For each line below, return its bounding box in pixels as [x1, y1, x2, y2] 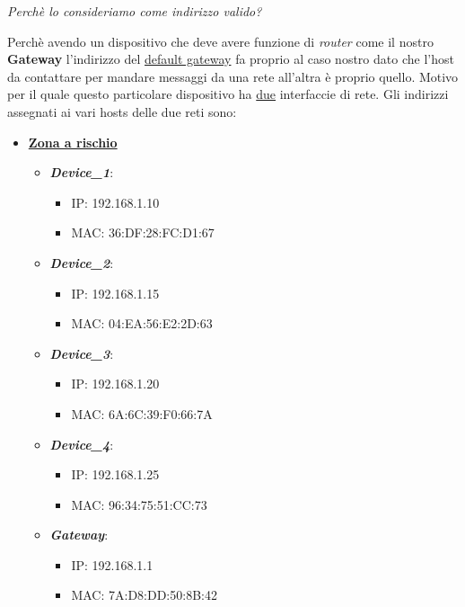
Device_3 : [49, 344, 114, 362]
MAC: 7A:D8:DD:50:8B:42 [71, 585, 217, 604]
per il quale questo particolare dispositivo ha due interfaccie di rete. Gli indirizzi [7, 85, 449, 103]
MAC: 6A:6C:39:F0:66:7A [71, 404, 213, 423]
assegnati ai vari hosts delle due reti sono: [7, 102, 237, 121]
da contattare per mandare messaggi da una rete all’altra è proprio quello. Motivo [7, 67, 459, 85]
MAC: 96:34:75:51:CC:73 [71, 495, 207, 513]
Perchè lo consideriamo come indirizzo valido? [7, 2, 262, 20]
